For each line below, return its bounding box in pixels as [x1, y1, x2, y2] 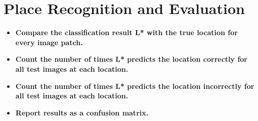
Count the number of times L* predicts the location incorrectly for [15, 80, 254, 91]
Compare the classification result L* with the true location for [15, 27, 238, 38]
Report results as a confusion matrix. [15, 107, 149, 117]
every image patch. [15, 37, 83, 47]
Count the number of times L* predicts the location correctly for [15, 54, 247, 64]
